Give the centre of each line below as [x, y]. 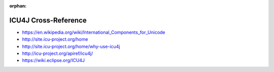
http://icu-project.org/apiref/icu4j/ [58, 53]
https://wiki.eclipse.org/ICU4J [54, 60]
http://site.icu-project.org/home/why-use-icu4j [71, 46]
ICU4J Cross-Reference [48, 20]
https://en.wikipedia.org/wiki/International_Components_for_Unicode [94, 32]
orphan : [18, 6]
